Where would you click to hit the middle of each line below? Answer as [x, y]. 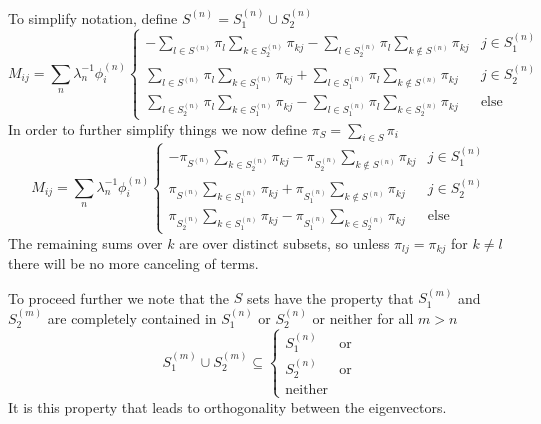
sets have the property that [330, 297]
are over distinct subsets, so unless [284, 242]
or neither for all [363, 317]
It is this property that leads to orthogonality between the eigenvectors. [227, 406]
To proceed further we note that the [119, 297]
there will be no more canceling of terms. [133, 263]
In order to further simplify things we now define [157, 128]
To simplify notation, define [93, 17]
